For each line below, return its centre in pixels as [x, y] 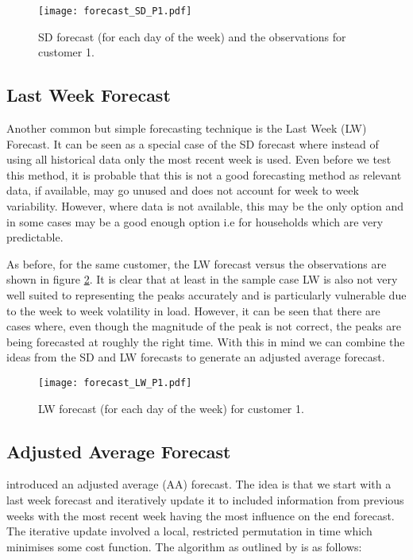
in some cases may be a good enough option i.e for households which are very [195, 221]
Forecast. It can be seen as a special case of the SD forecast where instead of [193, 143]
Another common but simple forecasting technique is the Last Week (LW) [187, 128]
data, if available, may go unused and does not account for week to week [183, 190]
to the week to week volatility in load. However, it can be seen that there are [193, 310]
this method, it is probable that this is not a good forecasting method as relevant [204, 174]
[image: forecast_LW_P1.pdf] [115, 382]
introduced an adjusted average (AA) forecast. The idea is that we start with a [199, 484]
